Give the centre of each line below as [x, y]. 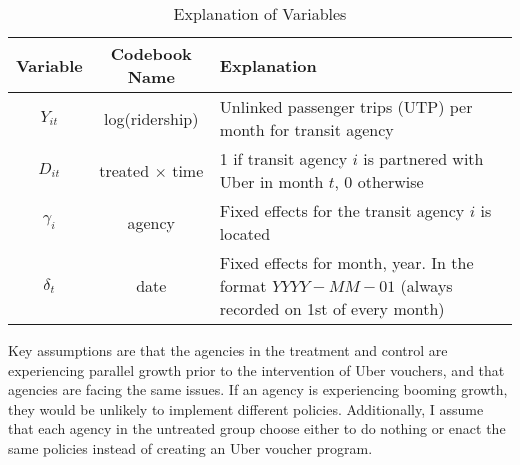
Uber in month [271, 181]
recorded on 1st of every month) [332, 308]
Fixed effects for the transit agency [342, 210]
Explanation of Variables [260, 13]
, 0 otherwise [379, 181]
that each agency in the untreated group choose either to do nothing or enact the [257, 428]
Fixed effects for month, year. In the [346, 262]
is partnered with [423, 158]
